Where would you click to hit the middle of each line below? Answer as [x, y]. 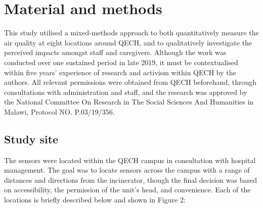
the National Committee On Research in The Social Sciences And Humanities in [129, 102]
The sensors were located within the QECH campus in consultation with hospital [130, 160]
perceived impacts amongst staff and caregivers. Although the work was [115, 52]
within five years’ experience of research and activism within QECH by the [120, 72]
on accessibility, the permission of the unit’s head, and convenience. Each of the [127, 190]
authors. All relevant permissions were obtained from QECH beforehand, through [130, 82]
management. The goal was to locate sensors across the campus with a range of [127, 170]
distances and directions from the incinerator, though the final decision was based [130, 179]
